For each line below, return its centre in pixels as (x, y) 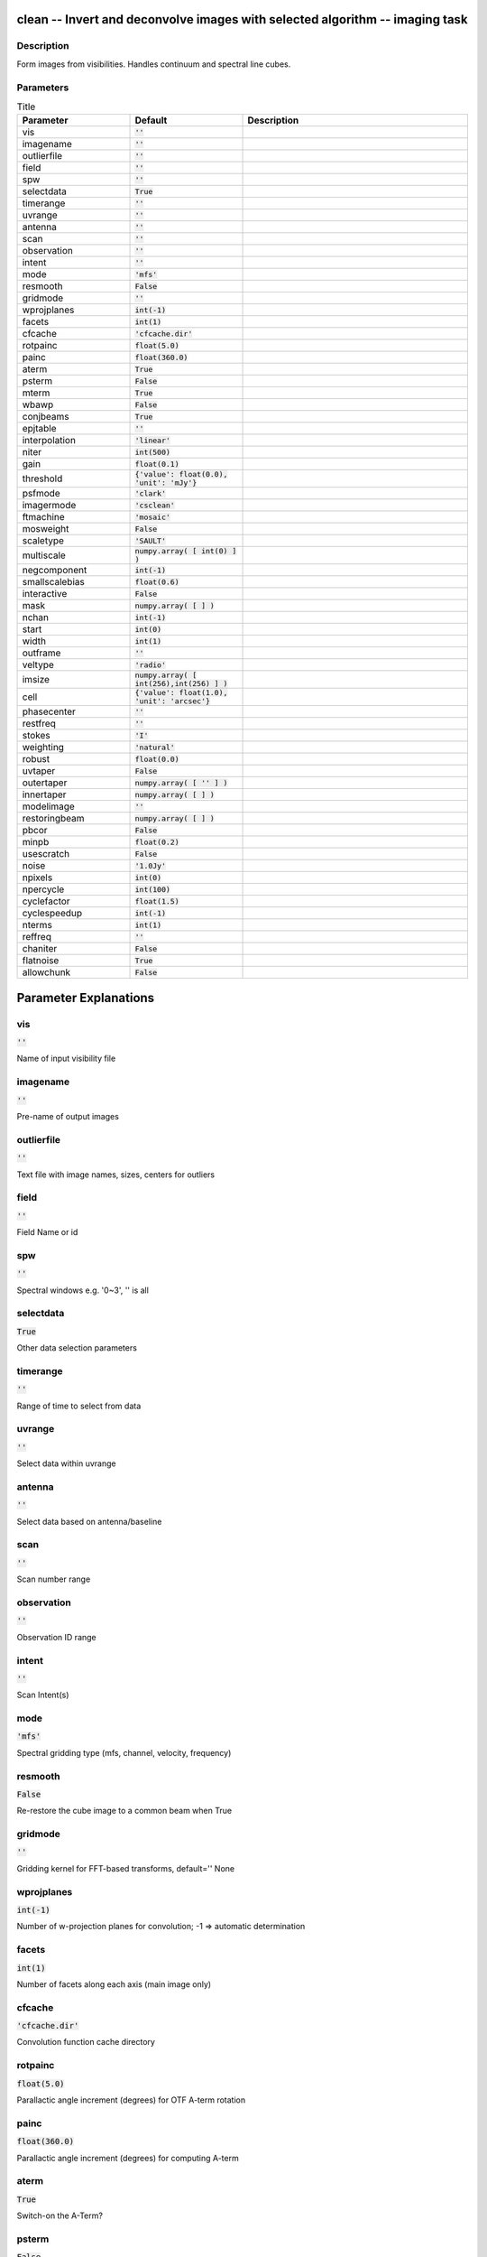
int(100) (153, 889)
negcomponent (55, 571)
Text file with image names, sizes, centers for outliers (116, 1175)
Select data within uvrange (66, 1463)
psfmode (41, 494)
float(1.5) (157, 901)
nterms (37, 925)
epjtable (40, 429)
